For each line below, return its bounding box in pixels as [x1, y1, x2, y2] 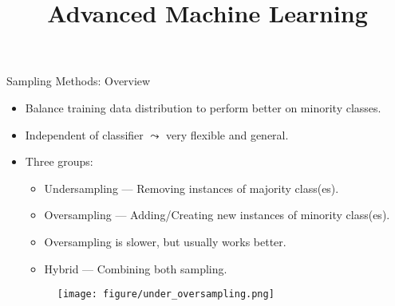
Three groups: [25, 153, 93, 170]
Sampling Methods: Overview [6, 73, 151, 89]
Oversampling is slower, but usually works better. [44, 233, 286, 249]
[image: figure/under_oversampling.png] [57, 288, 275, 300]
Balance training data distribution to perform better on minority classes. [25, 99, 381, 116]
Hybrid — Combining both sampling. [44, 260, 227, 277]
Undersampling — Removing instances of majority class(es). [44, 179, 339, 196]
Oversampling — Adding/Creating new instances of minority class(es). [44, 206, 390, 223]
